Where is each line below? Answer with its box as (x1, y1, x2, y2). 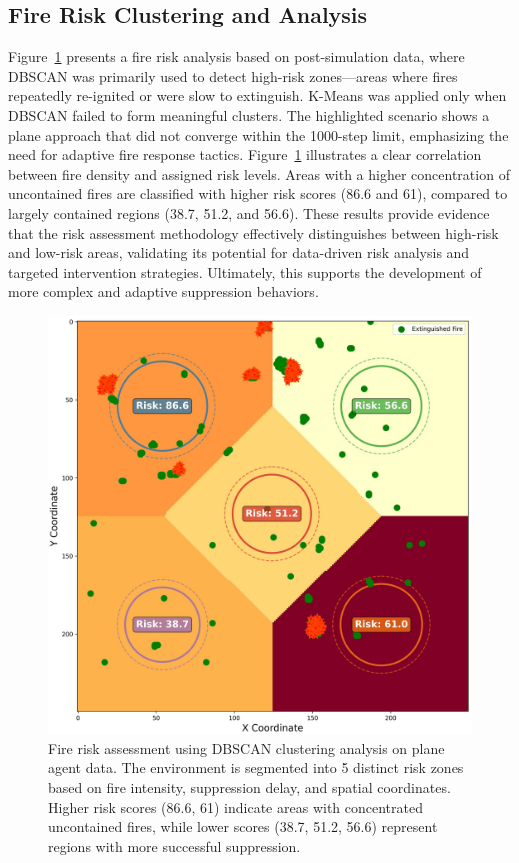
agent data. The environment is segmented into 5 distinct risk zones (48, 757, 464, 778)
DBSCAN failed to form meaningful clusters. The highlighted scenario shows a (8, 104, 490, 125)
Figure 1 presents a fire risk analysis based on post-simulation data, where (8, 46, 465, 67)
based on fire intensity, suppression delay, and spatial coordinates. (48, 776, 451, 797)
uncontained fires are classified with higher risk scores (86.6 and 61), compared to (8, 183, 508, 204)
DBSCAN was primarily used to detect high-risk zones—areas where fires (8, 65, 458, 86)
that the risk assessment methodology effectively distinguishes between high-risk (8, 222, 499, 243)
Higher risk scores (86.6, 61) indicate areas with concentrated (48, 796, 423, 817)
